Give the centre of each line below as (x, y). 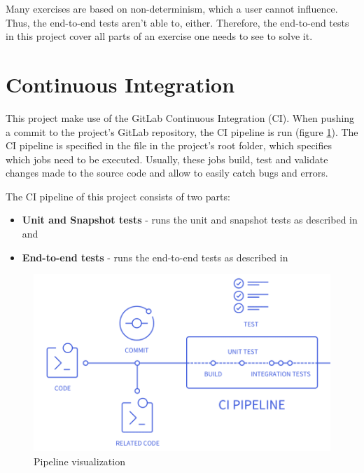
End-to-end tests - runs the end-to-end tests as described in (155, 257)
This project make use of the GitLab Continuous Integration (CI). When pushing (180, 117)
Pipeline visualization (79, 461)
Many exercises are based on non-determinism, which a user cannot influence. (172, 8)
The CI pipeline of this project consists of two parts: (118, 196)
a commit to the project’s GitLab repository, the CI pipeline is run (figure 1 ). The (182, 131)
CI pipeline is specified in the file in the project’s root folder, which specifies (169, 145)
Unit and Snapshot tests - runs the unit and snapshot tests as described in (190, 220)
